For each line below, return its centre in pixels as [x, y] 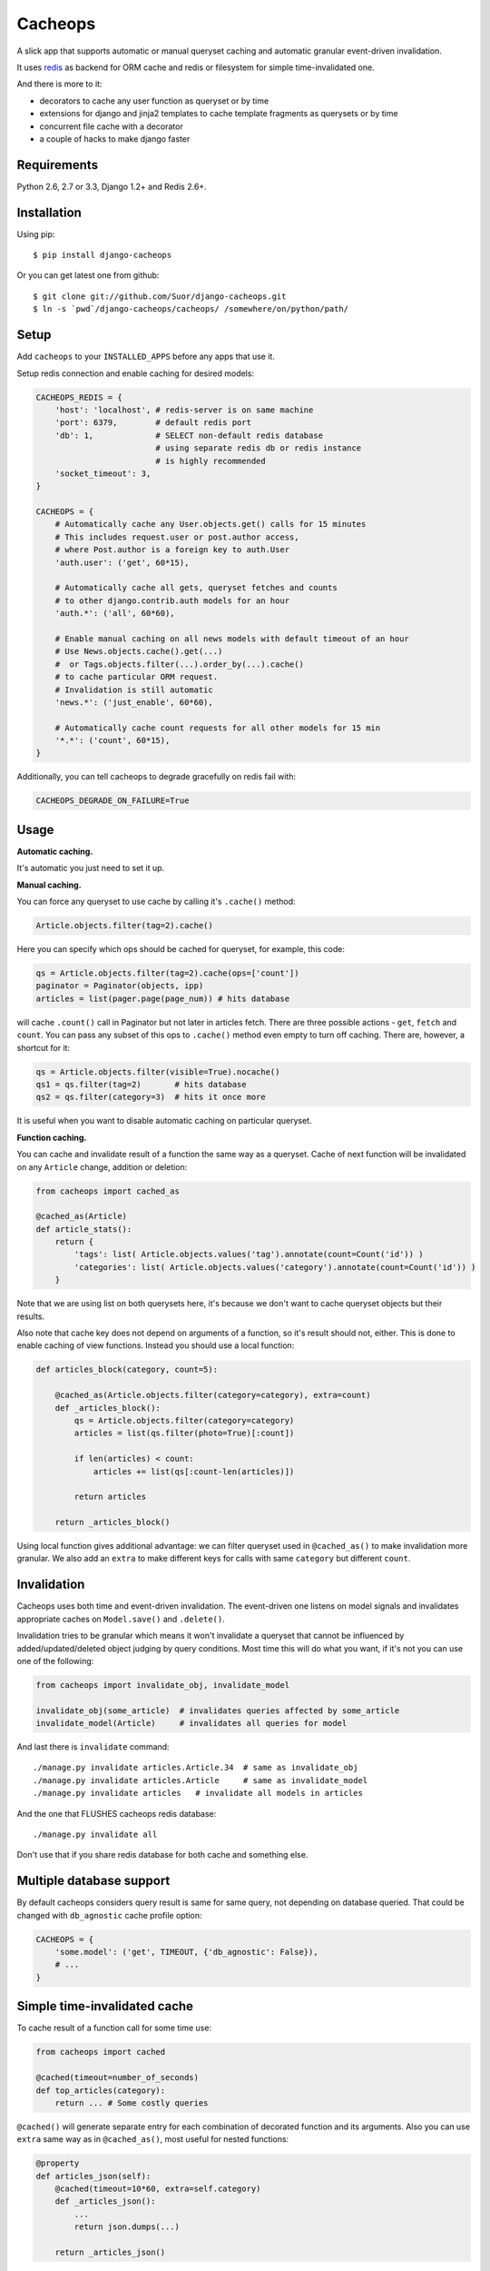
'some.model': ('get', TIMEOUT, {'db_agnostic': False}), [186, 1952]
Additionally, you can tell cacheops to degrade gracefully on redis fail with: [157, 777]
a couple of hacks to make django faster [115, 139]
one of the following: [55, 1661]
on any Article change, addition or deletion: [102, 1166]
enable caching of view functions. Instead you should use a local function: [156, 1345]
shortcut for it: [44, 1047]
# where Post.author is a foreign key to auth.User [172, 550]
